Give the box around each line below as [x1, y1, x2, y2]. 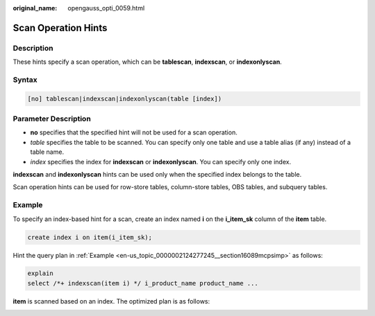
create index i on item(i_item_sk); [27, 233, 153, 241]
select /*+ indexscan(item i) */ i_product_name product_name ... [27, 279, 258, 287]
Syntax [12, 75, 37, 85]
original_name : [12, 4, 58, 12]
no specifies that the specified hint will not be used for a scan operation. [30, 128, 237, 137]
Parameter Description [12, 114, 92, 124]
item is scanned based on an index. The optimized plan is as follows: [12, 297, 210, 305]
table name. [30, 148, 65, 156]
